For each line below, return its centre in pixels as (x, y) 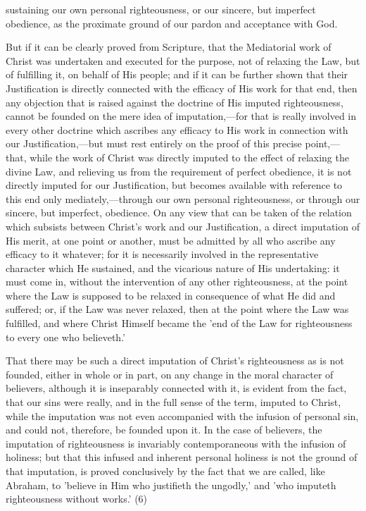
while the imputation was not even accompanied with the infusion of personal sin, (182, 415)
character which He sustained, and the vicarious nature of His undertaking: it (173, 267)
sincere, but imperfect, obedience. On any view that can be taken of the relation (179, 213)
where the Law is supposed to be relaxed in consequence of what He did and (171, 295)
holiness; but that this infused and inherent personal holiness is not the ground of (182, 457)
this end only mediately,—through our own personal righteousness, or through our (183, 198)
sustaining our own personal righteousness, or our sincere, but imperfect (161, 9)
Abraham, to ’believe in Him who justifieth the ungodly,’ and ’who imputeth (171, 485)
